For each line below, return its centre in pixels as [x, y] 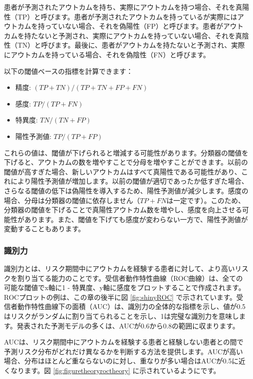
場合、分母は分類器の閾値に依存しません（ [72, 200]
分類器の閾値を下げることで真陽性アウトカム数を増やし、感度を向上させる [123, 210]
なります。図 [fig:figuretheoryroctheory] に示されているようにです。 [115, 370]
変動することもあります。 [45, 229]
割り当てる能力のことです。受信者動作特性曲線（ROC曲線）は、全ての [130, 278]
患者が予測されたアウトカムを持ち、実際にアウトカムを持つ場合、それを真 [123, 7]
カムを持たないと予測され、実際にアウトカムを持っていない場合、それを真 [123, 35]
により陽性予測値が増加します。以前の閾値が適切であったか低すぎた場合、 [129, 181]
